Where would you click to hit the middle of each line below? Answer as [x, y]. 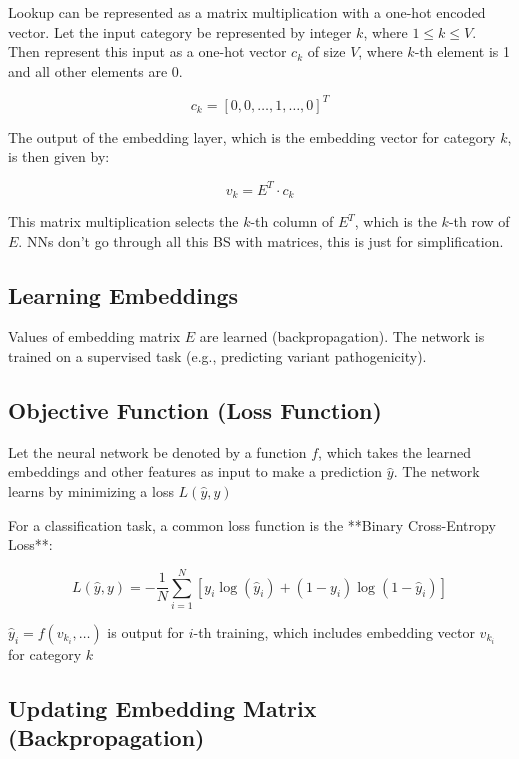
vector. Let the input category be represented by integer [180, 31]
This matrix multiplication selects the [123, 221]
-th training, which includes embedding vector [334, 631]
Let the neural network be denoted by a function [157, 451]
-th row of [479, 221]
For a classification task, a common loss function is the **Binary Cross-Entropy [252, 524]
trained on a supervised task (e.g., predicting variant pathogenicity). [217, 356]
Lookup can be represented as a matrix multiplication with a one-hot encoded [247, 12]
